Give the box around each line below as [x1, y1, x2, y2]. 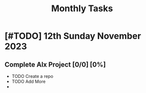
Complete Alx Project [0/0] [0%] [4, 60, 106, 69]
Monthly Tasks [51, 3, 114, 14]
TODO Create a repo [11, 73, 54, 79]
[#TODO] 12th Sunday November [4, 30, 141, 42]
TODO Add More [11, 79, 46, 84]
